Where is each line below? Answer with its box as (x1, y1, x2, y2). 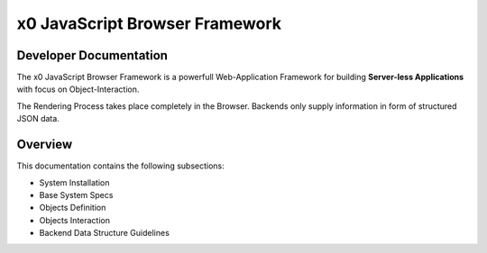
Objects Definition (39, 203, 106, 213)
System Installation (39, 176, 110, 188)
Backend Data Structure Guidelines (39, 228, 170, 239)
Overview (16, 137, 73, 152)
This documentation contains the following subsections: (16, 160, 225, 171)
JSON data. (16, 113, 60, 124)
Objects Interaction (39, 214, 111, 225)
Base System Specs (39, 189, 114, 200)
